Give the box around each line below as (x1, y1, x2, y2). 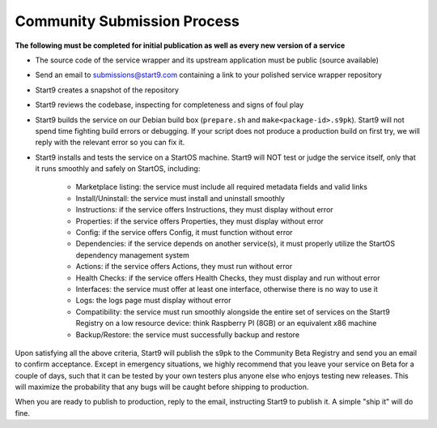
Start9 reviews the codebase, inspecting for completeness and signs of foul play (35, 100, 304, 109)
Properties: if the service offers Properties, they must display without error (75, 216, 324, 226)
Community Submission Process (15, 12, 240, 30)
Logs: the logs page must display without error (75, 296, 231, 306)
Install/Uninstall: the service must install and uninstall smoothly (75, 193, 285, 203)
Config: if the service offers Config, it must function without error (75, 228, 293, 238)
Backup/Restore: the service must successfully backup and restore (75, 329, 299, 340)
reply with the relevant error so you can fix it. (35, 138, 185, 148)
